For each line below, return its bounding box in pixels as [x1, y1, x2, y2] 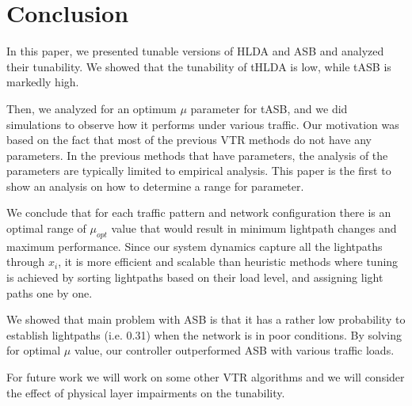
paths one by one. [6, 284, 93, 301]
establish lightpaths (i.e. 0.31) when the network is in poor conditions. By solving [6, 326, 402, 343]
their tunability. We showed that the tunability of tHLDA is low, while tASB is [6, 58, 391, 74]
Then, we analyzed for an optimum [6, 100, 177, 116]
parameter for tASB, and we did [190, 100, 348, 116]
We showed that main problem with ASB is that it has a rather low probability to [6, 311, 406, 328]
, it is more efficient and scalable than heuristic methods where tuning [58, 253, 399, 270]
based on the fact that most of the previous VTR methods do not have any [6, 131, 372, 148]
